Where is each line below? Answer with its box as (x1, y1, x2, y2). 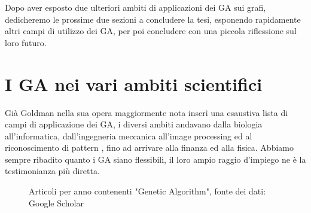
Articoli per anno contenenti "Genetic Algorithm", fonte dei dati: (29, 185, 266, 197)
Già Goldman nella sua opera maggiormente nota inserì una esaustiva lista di (5, 106, 288, 118)
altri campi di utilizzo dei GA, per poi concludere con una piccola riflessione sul (5, 25, 297, 37)
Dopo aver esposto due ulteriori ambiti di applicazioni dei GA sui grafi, (5, 1, 266, 13)
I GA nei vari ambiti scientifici (5, 71, 263, 96)
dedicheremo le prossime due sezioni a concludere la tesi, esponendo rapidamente (5, 13, 301, 25)
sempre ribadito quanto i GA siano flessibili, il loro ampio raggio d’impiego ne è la (5, 153, 306, 165)
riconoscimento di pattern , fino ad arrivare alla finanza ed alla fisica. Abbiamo (5, 141, 294, 154)
